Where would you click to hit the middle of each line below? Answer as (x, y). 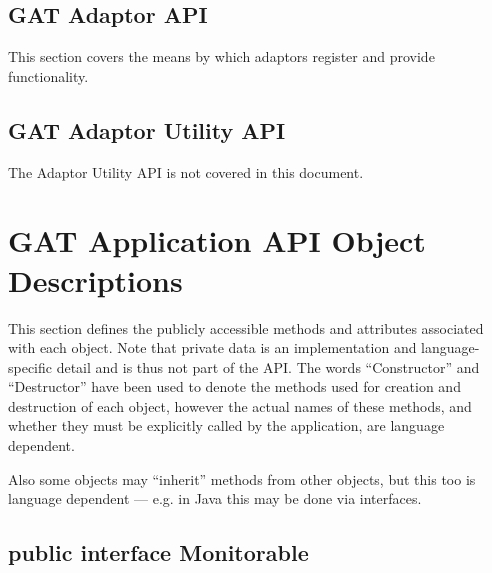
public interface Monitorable (158, 552)
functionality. (48, 75)
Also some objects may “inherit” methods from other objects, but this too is (242, 478)
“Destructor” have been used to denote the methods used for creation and (234, 386)
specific (30, 366)
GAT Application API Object (217, 240)
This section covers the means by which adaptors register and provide (221, 56)
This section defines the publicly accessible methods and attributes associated (246, 327)
